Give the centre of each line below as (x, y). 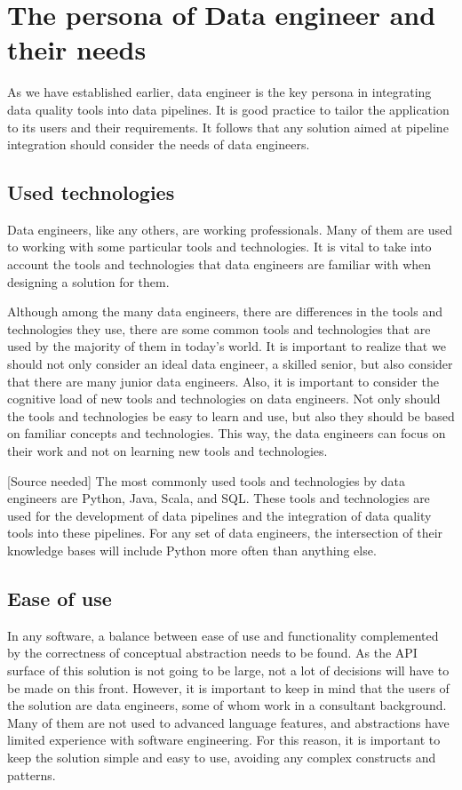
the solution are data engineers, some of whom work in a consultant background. (227, 705)
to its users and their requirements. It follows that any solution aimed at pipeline (228, 127)
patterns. (32, 774)
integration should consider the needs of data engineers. (159, 144)
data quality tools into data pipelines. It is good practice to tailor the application (228, 109)
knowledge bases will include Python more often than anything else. (192, 550)
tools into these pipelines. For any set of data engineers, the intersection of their (225, 533)
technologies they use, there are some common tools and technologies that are (219, 328)
